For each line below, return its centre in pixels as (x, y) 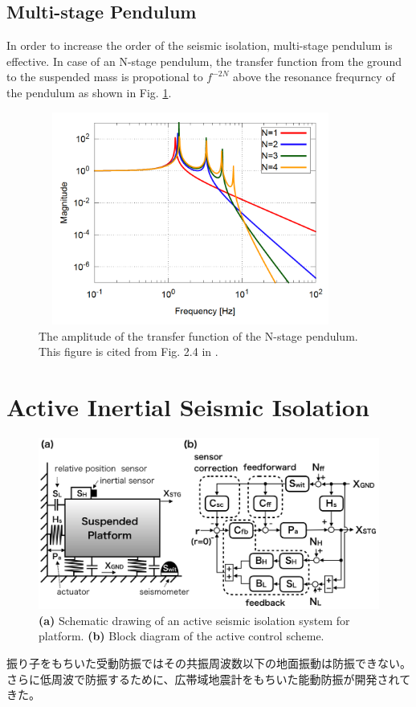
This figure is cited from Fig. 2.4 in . (128, 351)
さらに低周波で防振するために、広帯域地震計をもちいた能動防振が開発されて (209, 678)
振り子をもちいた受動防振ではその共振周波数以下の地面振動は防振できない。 (209, 663)
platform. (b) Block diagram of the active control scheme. (181, 636)
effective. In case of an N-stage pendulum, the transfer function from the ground (204, 61)
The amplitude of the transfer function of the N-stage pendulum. (198, 335)
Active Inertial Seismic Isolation (188, 407)
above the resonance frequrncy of (314, 77)
